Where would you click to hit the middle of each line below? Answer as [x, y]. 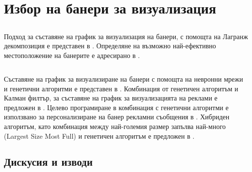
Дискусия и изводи [48, 162]
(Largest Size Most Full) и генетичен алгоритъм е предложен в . [99, 136]
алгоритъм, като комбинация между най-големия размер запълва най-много [115, 126]
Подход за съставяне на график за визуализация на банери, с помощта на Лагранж [126, 36]
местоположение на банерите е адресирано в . [72, 55]
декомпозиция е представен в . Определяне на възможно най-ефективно [110, 46]
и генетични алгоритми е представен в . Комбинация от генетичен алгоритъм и [121, 88]
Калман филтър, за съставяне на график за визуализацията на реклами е [111, 98]
